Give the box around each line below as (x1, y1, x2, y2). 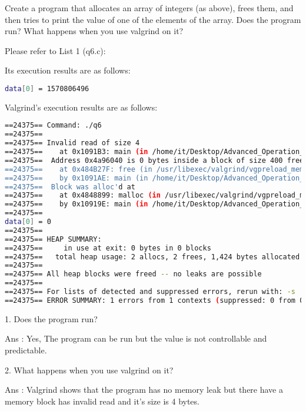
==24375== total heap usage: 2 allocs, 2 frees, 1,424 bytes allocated (5, 252, 300, 261)
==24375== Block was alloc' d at (5, 182, 135, 191)
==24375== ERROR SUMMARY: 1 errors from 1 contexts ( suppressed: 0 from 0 (5, 296, 304, 305)
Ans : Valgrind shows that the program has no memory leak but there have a (5, 383, 283, 396)
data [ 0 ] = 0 (5, 218, 51, 226)
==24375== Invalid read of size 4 (5, 139, 140, 148)
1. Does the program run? (5, 312, 98, 325)
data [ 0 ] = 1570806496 (5, 84, 89, 93)
